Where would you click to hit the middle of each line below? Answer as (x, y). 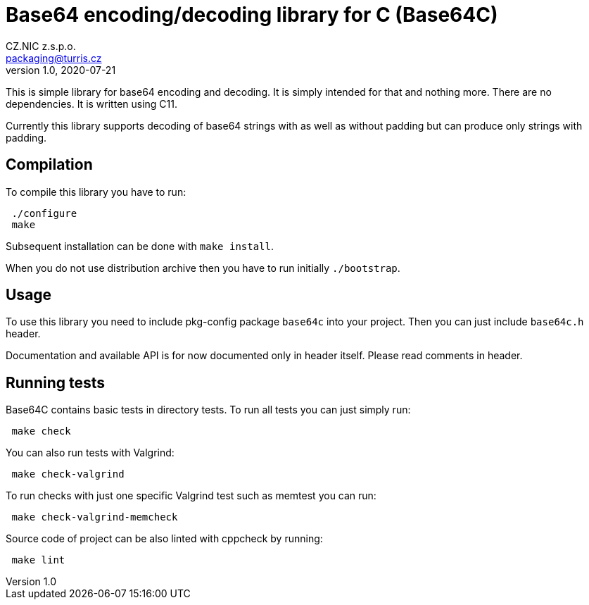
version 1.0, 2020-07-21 (61, 70)
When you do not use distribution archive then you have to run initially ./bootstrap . (203, 268)
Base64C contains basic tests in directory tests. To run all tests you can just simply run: (208, 410)
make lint (38, 560)
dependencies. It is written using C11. (92, 104)
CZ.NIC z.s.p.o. (41, 46)
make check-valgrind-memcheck (95, 517)
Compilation (49, 165)
